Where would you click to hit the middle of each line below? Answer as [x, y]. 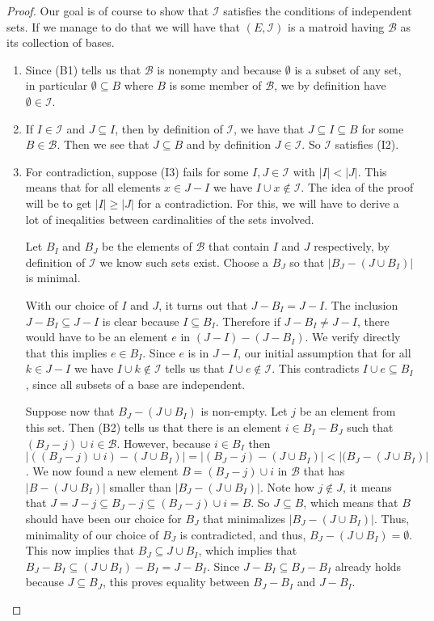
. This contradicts [316, 368]
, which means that [351, 503]
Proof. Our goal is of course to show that [108, 11]
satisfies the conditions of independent [318, 11]
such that [370, 427]
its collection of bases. [61, 42]
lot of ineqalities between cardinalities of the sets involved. [170, 219]
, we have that [269, 128]
